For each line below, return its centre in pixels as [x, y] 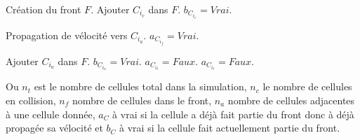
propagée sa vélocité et [54, 128]
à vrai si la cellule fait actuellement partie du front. [230, 128]
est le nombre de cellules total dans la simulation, [140, 86]
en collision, [31, 100]
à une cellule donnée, [51, 114]
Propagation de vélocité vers [67, 35]
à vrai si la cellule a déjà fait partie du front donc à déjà [233, 114]
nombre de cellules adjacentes [291, 100]
